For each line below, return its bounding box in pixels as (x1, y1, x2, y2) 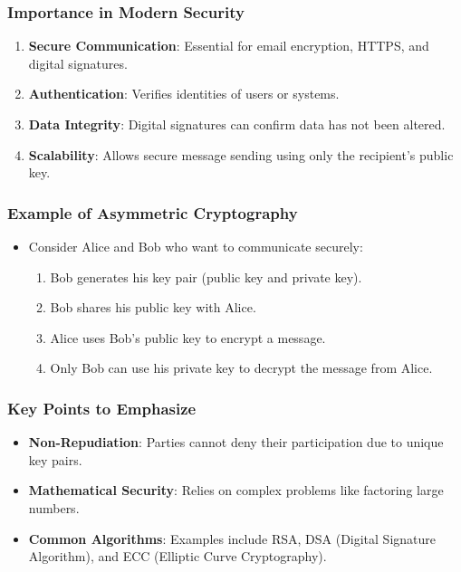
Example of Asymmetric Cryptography (7, 201, 298, 224)
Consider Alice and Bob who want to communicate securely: (28, 237, 363, 255)
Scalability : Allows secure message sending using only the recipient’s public (28, 145, 454, 164)
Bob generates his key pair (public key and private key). (50, 267, 362, 286)
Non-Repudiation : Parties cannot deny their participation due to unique (28, 433, 444, 452)
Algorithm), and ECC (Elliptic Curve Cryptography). (28, 547, 327, 566)
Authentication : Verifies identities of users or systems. (28, 84, 340, 103)
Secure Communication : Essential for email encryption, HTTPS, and (28, 36, 429, 55)
